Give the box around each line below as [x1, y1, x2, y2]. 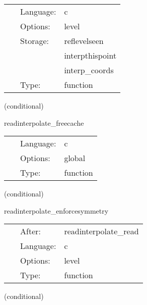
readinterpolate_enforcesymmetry [4, 205, 109, 216]
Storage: [20, 35, 49, 46]
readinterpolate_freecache [4, 117, 84, 128]
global [64, 152, 86, 164]
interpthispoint [64, 49, 117, 61]
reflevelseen [64, 35, 104, 46]
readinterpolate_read [64, 225, 139, 237]
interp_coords [64, 64, 114, 76]
